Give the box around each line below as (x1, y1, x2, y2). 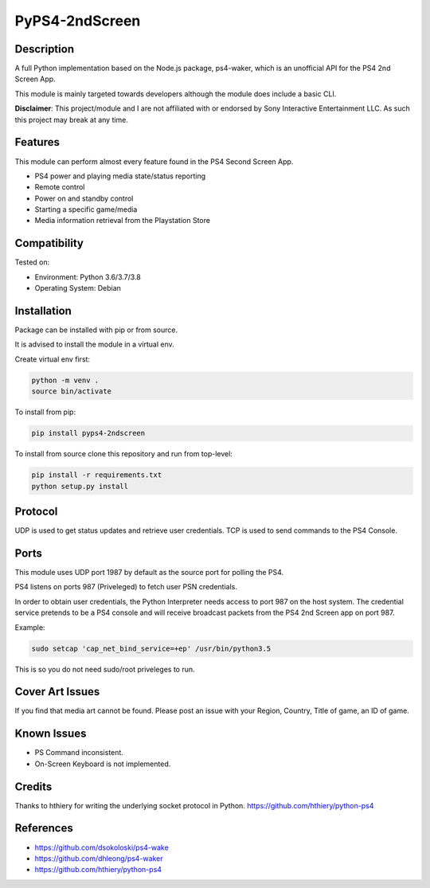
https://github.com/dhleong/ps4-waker (34, 853, 163, 863)
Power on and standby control (34, 194, 134, 203)
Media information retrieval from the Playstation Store (34, 216, 211, 225)
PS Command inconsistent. (34, 748, 123, 757)
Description (14, 42, 75, 56)
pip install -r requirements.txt (31, 471, 162, 479)
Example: (14, 622, 45, 632)
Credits (14, 780, 53, 793)
